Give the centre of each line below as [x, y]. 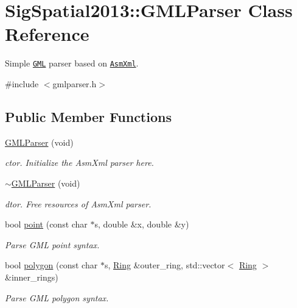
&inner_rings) [32, 277]
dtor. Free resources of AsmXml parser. [78, 203]
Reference [47, 34]
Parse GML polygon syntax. [57, 297]
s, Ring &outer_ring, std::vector [165, 265]
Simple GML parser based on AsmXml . [72, 63]
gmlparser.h [75, 83]
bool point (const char [46, 224]
